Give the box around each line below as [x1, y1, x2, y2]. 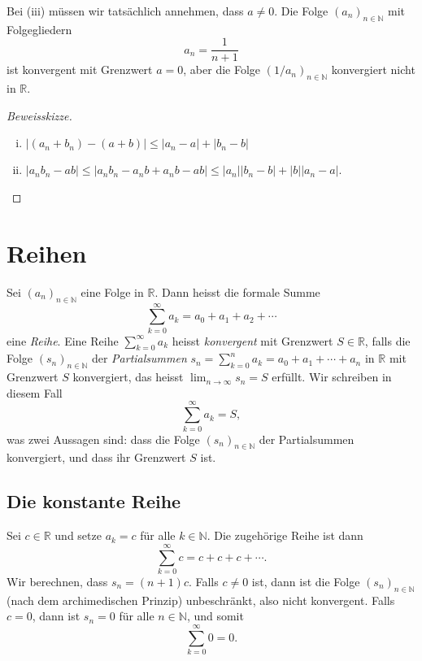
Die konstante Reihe [7, 489, 181, 514]
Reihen [7, 236, 87, 269]
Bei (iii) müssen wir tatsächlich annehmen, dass [7, 2, 244, 19]
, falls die [364, 332, 411, 349]
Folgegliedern [7, 20, 72, 37]
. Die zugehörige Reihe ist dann [207, 527, 363, 544]
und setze [54, 527, 102, 544]
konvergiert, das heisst [72, 368, 184, 385]
